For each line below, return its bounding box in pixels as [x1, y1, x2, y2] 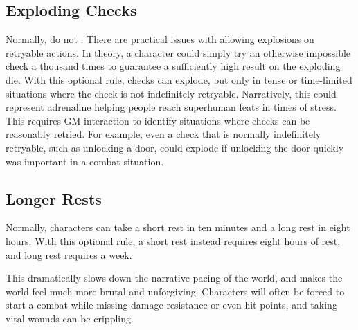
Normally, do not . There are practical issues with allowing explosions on [6, 32, 314, 46]
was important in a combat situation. [6, 154, 164, 168]
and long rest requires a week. [6, 247, 132, 262]
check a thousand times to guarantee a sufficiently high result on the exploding [6, 59, 341, 73]
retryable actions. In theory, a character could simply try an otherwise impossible [6, 45, 351, 59]
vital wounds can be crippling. [6, 311, 134, 325]
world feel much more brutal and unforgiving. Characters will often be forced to [6, 284, 345, 298]
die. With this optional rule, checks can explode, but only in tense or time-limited [6, 72, 352, 86]
